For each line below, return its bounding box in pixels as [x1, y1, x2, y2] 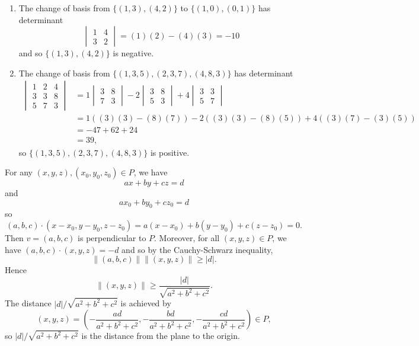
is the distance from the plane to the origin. [81, 329, 240, 342]
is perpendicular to [78, 232, 146, 244]
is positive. [150, 146, 190, 158]
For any [5, 166, 33, 178]
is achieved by [120, 297, 171, 309]
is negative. [113, 47, 154, 59]
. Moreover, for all [154, 232, 220, 244]
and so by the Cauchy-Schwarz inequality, [121, 243, 273, 255]
